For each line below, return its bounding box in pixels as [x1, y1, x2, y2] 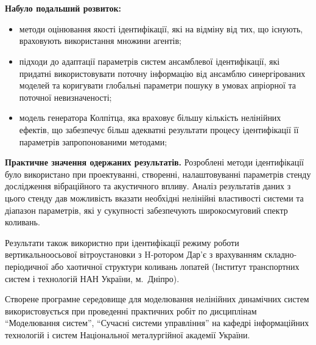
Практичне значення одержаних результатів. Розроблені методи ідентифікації [5, 156, 304, 169]
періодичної [5, 260, 49, 272]
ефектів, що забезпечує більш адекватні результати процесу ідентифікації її [19, 123, 299, 136]
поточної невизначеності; [19, 90, 112, 103]
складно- [264, 248, 297, 261]
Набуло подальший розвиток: [5, 2, 121, 15]
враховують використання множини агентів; [19, 34, 181, 47]
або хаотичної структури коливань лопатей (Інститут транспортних [51, 260, 300, 272]
